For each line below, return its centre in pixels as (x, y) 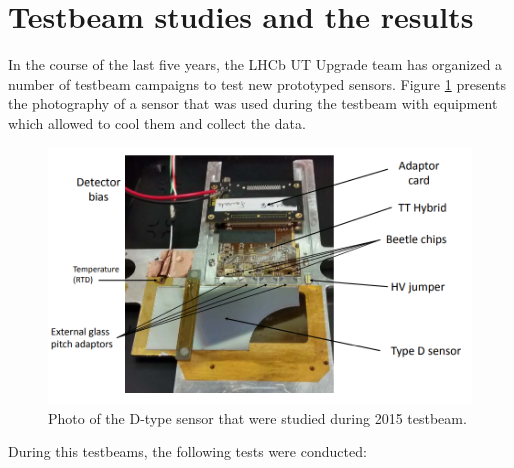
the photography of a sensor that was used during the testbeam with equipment (253, 103)
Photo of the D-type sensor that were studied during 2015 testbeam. (257, 417)
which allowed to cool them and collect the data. (157, 122)
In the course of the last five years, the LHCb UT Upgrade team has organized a (255, 64)
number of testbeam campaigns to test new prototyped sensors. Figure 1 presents (257, 83)
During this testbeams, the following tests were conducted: (187, 451)
